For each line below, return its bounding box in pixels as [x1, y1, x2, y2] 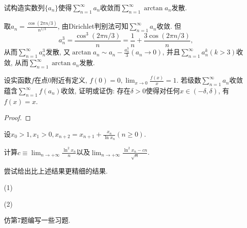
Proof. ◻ [4, 112, 31, 123]
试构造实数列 [4, 2, 45, 12]
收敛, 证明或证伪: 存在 [61, 86, 131, 96]
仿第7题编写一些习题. [4, 215, 70, 225]
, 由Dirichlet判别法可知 [57, 21, 129, 31]
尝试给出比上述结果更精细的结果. [4, 166, 108, 176]
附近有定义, [51, 75, 87, 85]
